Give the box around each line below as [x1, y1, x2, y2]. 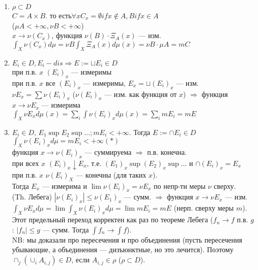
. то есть [45, 10, 72, 20]
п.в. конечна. [147, 147, 187, 157]
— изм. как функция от [104, 88, 177, 99]
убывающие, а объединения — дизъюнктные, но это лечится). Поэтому [12, 244, 234, 255]
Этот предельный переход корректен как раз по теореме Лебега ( [12, 214, 213, 225]
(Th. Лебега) [12, 191, 52, 202]
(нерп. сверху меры [174, 203, 234, 213]
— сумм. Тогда [42, 224, 89, 234]
